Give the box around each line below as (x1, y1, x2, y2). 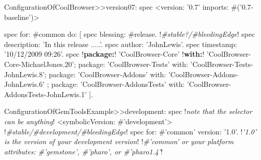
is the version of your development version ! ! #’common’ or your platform (4, 136, 234, 147)
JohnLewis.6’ (4, 79, 45, 89)
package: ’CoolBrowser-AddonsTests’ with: (51, 79, 185, 89)
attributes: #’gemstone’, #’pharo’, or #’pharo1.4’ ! (4, 146, 163, 156)
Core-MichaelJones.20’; (4, 58, 76, 69)
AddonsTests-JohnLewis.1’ (4, 88, 87, 99)
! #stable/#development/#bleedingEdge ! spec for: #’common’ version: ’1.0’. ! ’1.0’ (4, 126, 257, 136)
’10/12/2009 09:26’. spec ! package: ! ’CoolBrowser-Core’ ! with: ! (4, 49, 205, 59)
